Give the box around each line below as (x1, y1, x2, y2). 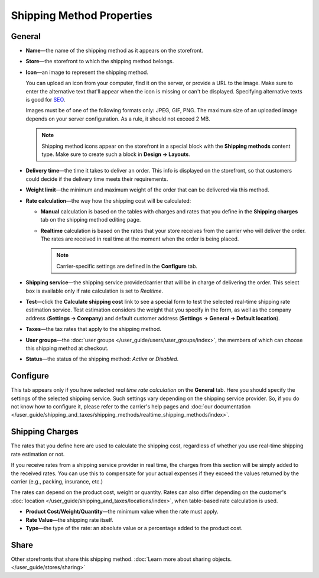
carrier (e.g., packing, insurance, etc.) (11, 478, 103, 485)
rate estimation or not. (11, 450, 65, 457)
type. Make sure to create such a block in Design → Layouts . (41, 151, 190, 158)
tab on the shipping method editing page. (40, 216, 141, 223)
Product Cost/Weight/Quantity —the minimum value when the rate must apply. (25, 508, 219, 515)
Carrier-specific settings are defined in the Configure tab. (56, 262, 198, 269)
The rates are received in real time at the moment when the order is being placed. (40, 235, 239, 242)
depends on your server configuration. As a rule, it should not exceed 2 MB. (25, 115, 211, 122)
